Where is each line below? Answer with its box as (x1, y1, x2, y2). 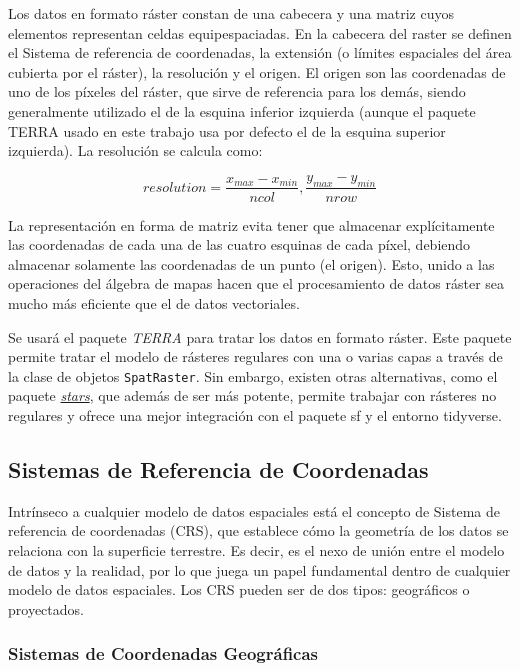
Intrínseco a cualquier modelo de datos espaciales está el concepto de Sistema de (8, 500, 501, 521)
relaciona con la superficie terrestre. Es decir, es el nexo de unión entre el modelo (8, 539, 505, 560)
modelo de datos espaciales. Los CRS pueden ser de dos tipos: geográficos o (8, 579, 470, 600)
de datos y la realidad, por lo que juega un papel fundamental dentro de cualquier (8, 559, 511, 580)
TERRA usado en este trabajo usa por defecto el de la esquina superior (8, 120, 446, 141)
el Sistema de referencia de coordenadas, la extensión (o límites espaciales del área (8, 42, 512, 63)
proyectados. (8, 598, 84, 619)
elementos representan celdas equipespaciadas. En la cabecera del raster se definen (8, 22, 512, 43)
